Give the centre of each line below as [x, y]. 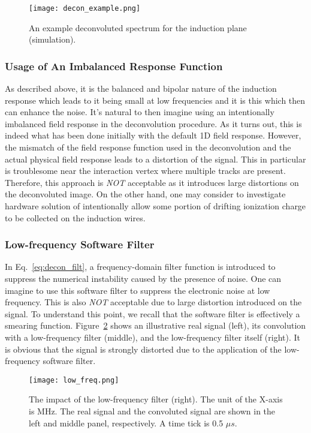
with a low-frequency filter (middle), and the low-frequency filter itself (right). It [153, 337]
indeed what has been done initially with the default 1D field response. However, [153, 135]
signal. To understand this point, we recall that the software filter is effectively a [153, 313]
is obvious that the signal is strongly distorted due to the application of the [143, 349]
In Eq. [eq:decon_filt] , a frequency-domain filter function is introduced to [140, 267]
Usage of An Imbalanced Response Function [114, 66]
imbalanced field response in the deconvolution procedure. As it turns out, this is [153, 123]
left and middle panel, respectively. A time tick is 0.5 [126, 423]
